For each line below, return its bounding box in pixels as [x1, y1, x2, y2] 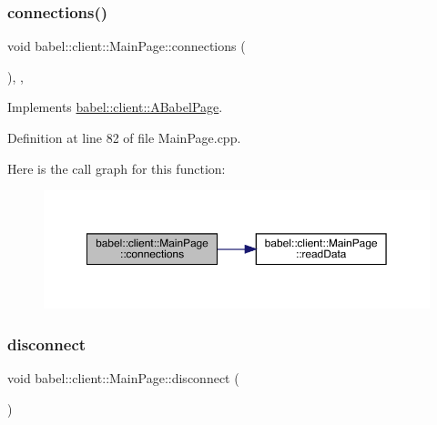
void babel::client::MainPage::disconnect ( [7, 369, 239, 388]
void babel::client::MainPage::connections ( [7, 36, 246, 56]
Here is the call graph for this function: [7, 158, 226, 177]
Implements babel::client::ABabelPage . [7, 97, 223, 116]
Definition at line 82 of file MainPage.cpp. [7, 128, 241, 147]
